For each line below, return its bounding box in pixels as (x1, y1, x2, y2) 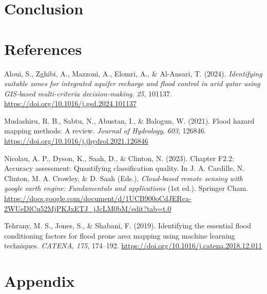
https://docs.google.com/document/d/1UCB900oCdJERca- (4, 193, 192, 204)
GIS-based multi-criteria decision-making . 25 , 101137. (4, 88, 172, 99)
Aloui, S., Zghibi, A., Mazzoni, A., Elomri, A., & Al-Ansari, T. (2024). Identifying (4, 68, 262, 79)
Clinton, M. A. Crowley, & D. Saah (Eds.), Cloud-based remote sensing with (4, 172, 243, 183)
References (4, 38, 82, 59)
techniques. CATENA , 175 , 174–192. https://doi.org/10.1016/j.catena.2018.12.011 (4, 240, 262, 251)
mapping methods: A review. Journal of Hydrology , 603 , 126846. (4, 125, 206, 136)
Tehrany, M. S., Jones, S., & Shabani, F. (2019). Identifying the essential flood (4, 220, 252, 231)
